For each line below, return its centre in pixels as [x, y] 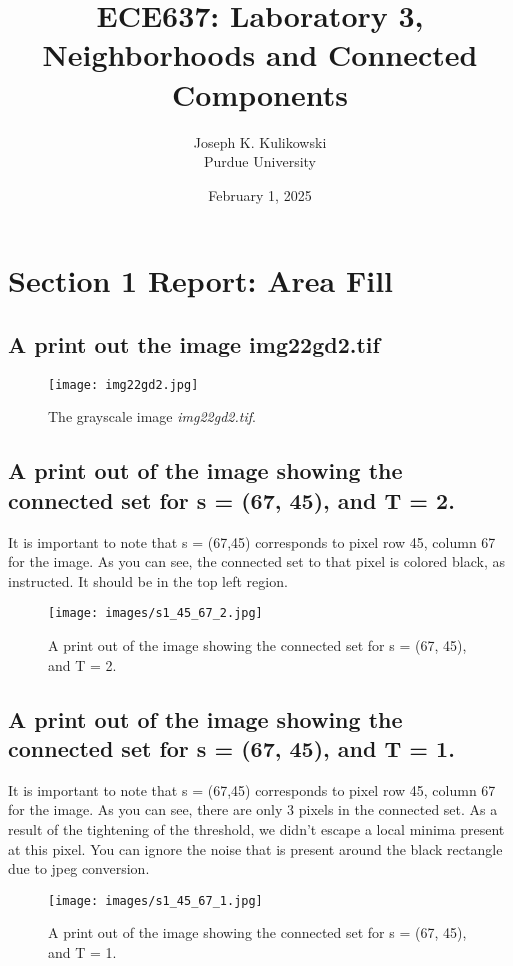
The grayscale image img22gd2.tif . [152, 416]
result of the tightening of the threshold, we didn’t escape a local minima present [256, 828]
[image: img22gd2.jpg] [123, 384]
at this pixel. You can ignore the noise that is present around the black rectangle [255, 848]
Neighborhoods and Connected [260, 54]
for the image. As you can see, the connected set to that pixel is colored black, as [256, 561]
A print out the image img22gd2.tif [194, 343]
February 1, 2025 [260, 194]
